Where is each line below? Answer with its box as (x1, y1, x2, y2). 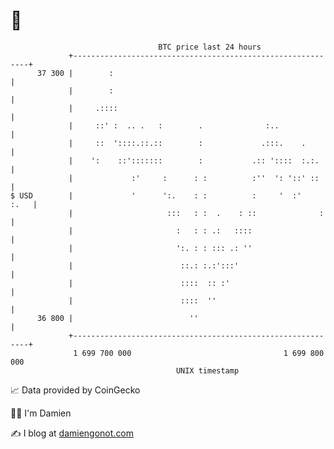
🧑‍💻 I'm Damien (10, 407, 72, 419)
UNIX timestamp (175, 365, 240, 376)
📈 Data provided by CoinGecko (10, 384, 141, 396)
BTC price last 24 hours (158, 42, 262, 52)
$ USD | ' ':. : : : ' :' (10, 190, 302, 201)
